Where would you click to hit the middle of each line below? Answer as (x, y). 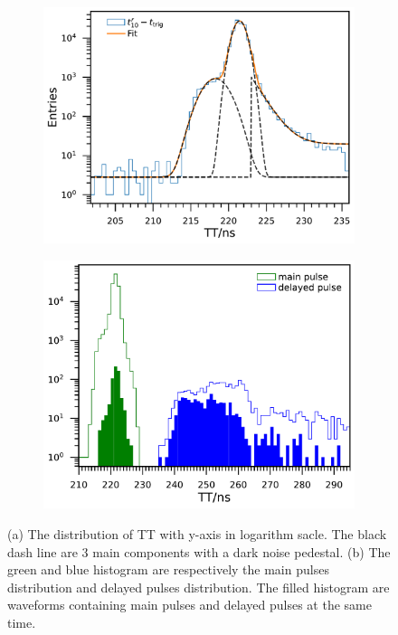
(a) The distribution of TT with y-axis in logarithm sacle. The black (197, 534)
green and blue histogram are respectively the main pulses (168, 569)
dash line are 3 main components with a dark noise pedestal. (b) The (199, 551)
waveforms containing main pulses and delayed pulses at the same (190, 605)
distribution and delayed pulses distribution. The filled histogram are (199, 587)
